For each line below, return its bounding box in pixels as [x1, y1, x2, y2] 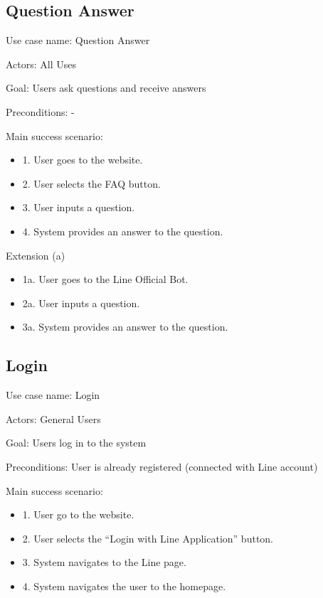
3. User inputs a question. [22, 200, 135, 215]
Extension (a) [6, 247, 65, 262]
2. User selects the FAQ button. [22, 176, 161, 191]
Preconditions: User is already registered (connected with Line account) [6, 459, 318, 474]
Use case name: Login [6, 388, 100, 402]
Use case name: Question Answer [6, 33, 150, 48]
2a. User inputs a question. [22, 295, 140, 310]
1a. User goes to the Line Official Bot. [22, 272, 189, 287]
